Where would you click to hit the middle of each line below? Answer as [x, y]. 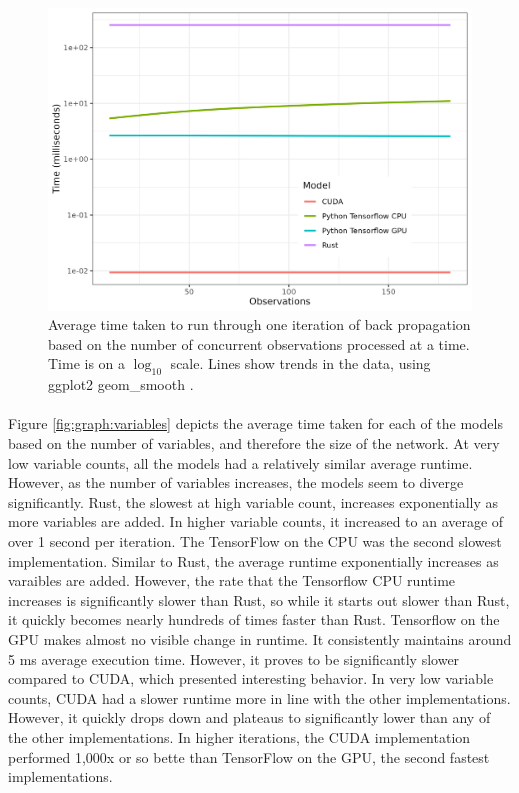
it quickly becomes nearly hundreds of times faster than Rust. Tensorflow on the [254, 619]
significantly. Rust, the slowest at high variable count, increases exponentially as [253, 501]
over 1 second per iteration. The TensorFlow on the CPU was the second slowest [255, 541]
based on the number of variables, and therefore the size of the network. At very [254, 443]
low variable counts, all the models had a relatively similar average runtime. [240, 462]
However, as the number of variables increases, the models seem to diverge [236, 482]
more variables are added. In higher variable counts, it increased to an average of [256, 521]
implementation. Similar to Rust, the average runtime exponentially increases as [253, 560]
